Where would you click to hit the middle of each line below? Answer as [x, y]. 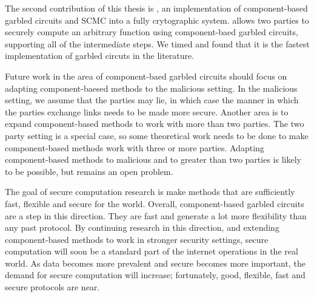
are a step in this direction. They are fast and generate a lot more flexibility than [156, 215]
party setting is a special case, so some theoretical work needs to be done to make [157, 135]
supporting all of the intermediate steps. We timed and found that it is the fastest [157, 43]
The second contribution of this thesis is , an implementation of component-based [156, 8]
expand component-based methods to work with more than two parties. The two [155, 124]
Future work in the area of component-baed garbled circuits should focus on [146, 76]
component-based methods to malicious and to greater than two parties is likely [153, 159]
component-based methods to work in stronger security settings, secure [137, 239]
